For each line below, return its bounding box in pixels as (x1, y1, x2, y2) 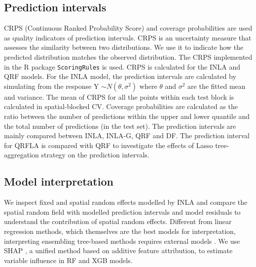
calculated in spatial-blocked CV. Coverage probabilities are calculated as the (4, 101, 238, 112)
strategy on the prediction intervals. (41, 150, 149, 160)
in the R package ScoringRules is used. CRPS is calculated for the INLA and (4, 61, 240, 72)
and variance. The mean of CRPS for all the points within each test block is (4, 91, 234, 102)
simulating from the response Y (4, 80, 99, 91)
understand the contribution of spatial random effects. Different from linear (4, 216, 232, 227)
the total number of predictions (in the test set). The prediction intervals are (4, 120, 236, 131)
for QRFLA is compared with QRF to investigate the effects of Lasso (4, 140, 213, 150)
